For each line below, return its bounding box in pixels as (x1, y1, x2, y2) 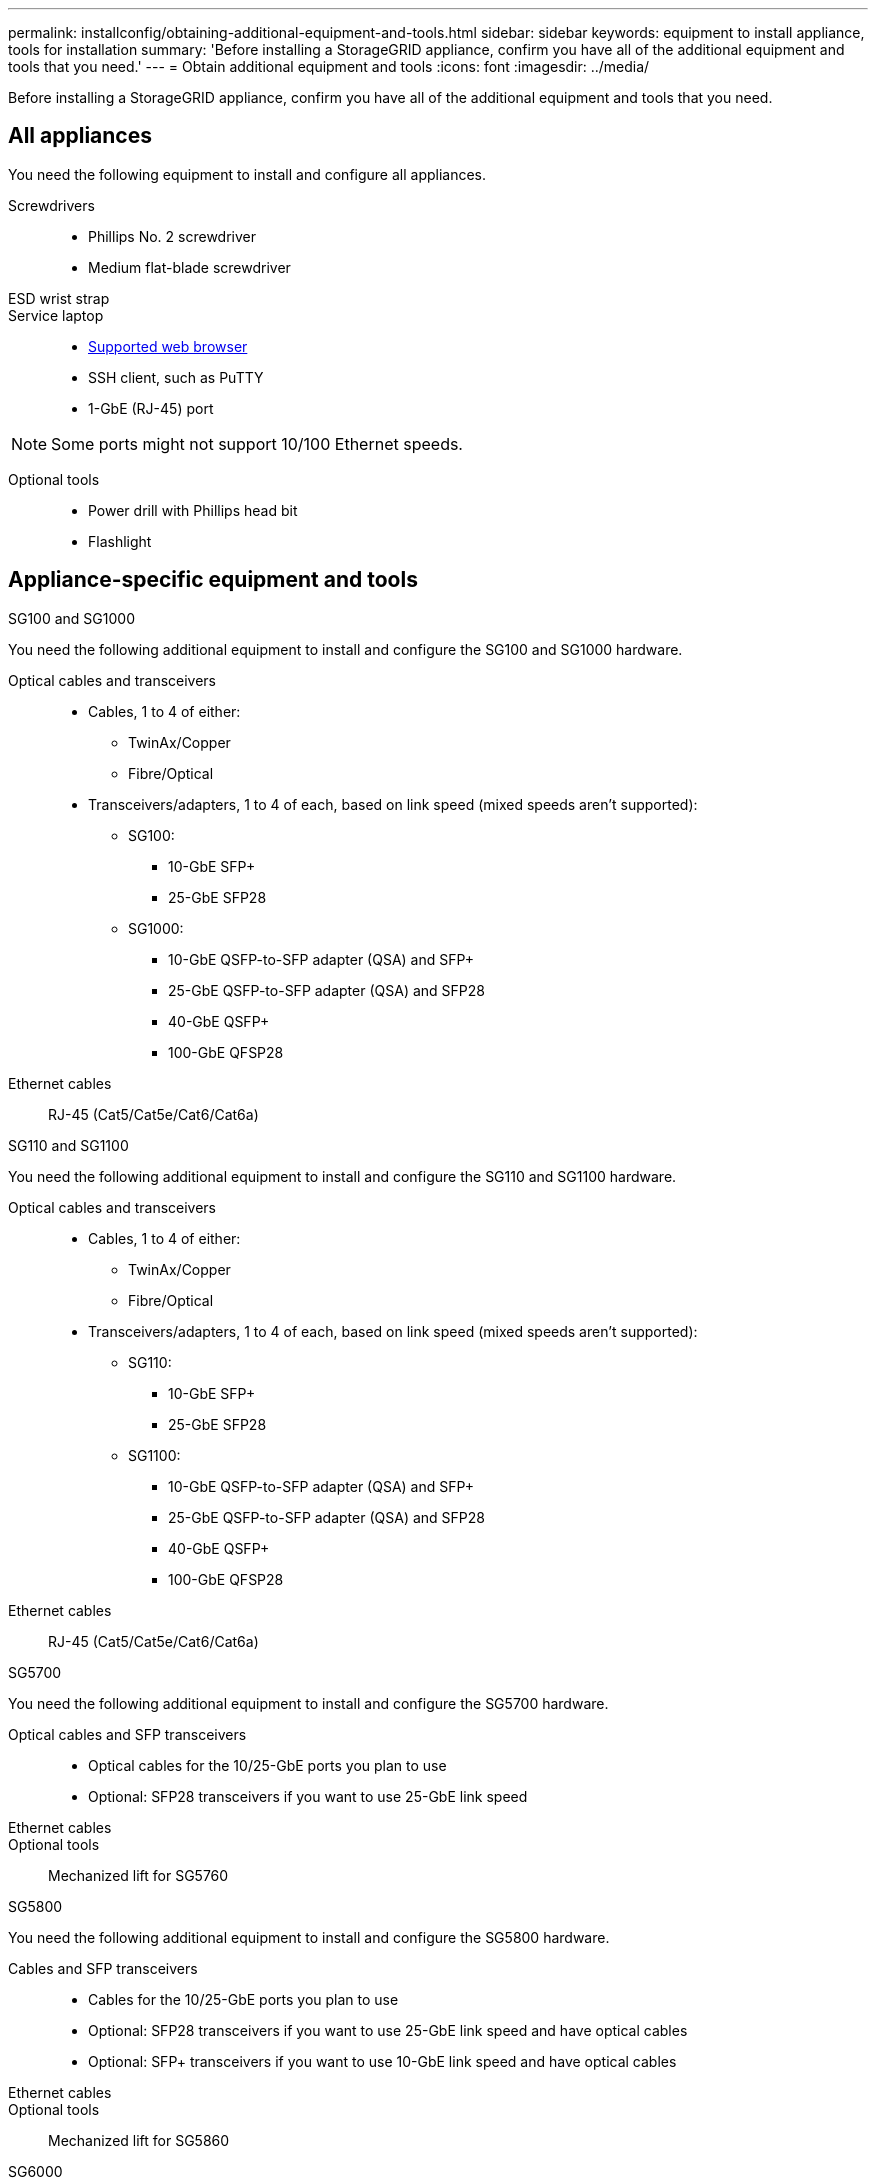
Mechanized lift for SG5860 (48, 2131, 230, 2149)
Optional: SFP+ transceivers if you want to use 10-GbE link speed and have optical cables (88, 2052, 677, 2070)
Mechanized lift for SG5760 (48, 1866, 229, 1884)
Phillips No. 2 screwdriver (88, 227, 257, 245)
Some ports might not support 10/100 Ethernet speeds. (51, 433, 463, 454)
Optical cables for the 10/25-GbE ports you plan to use (88, 1756, 447, 1774)
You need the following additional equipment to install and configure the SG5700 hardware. (8, 1694, 609, 1712)
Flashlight (88, 532, 152, 550)
